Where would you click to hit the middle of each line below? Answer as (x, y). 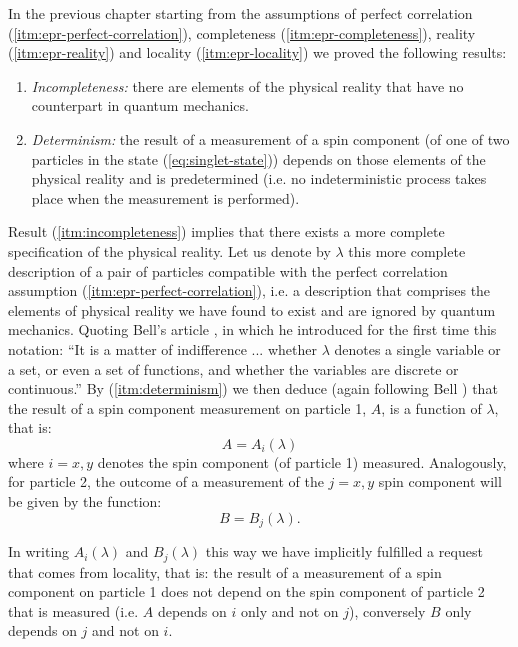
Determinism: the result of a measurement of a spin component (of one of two (270, 138)
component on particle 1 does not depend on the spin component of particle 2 (246, 591)
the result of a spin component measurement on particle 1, (187, 407)
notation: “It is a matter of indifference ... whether (162, 348)
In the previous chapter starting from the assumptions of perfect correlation (240, 13)
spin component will (440, 481)
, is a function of (431, 407)
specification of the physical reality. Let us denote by (169, 250)
